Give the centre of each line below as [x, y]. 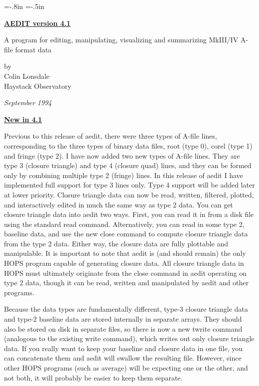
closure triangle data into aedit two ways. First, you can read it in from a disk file [129, 214]
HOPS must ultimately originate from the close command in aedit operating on [125, 273]
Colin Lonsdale [27, 76]
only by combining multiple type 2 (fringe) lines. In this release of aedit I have [124, 175]
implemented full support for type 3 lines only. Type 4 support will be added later [129, 185]
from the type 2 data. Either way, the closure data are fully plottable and [116, 243]
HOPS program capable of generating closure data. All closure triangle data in [124, 263]
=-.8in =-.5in [24, 6]
